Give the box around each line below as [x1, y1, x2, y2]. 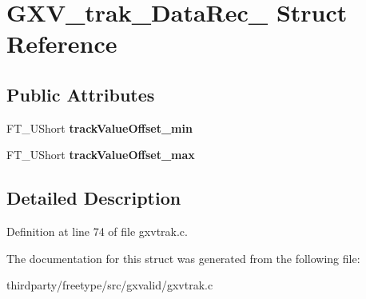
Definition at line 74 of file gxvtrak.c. [6, 223, 188, 240]
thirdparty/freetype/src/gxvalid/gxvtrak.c [6, 277, 213, 293]
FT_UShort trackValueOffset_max [6, 146, 195, 163]
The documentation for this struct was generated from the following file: [6, 249, 360, 266]
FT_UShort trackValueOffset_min [6, 119, 193, 136]
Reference [6, 27, 117, 60]
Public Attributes [6, 82, 155, 106]
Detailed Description [6, 185, 181, 210]
